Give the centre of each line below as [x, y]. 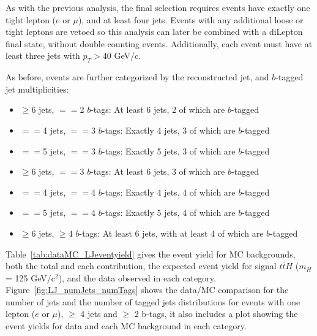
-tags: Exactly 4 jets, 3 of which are [169, 130]
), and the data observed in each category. [137, 277]
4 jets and [99, 314]
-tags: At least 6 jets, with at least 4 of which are [171, 233]
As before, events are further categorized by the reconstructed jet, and [137, 77]
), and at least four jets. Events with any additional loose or [191, 19]
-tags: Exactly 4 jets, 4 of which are [169, 192]
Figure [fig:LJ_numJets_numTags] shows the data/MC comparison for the [147, 290]
